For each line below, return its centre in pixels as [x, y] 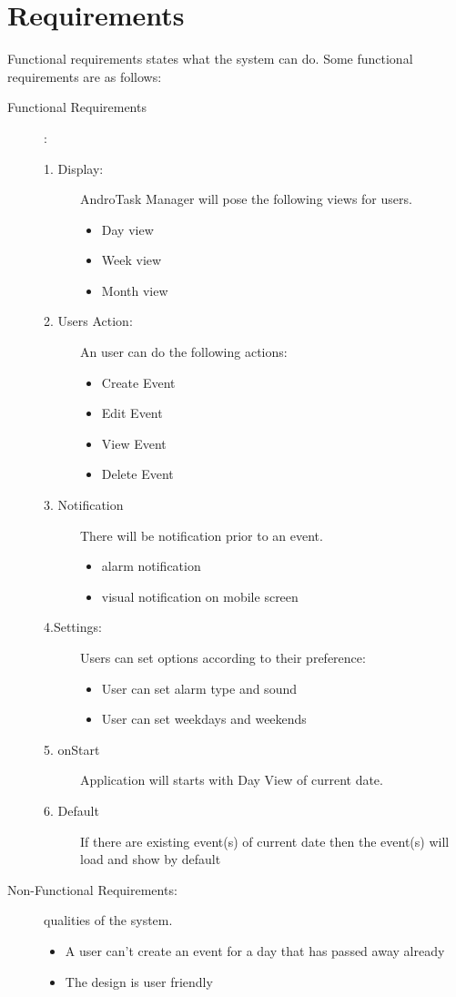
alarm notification [151, 566]
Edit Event [132, 413]
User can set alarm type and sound [199, 688]
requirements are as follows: [85, 76]
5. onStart [72, 749]
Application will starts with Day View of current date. [232, 780]
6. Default [71, 810]
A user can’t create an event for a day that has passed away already [255, 950]
